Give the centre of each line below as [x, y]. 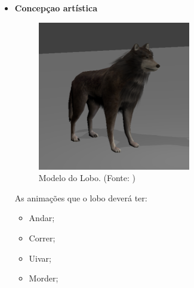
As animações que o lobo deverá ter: [81, 197]
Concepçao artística [56, 8]
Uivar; [40, 258]
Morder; [44, 278]
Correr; [42, 238]
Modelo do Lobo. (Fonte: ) [87, 178]
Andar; [42, 218]
